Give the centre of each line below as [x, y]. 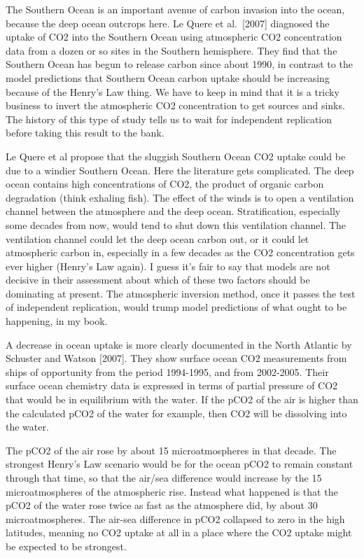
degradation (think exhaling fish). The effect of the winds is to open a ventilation [180, 197]
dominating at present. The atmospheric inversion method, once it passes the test [181, 293]
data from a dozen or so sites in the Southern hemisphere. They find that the [171, 50]
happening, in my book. [57, 321]
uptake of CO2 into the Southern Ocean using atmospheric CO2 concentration [174, 37]
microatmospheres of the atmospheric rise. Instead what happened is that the [172, 491]
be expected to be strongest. [66, 546]
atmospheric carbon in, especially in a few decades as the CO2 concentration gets [180, 252]
